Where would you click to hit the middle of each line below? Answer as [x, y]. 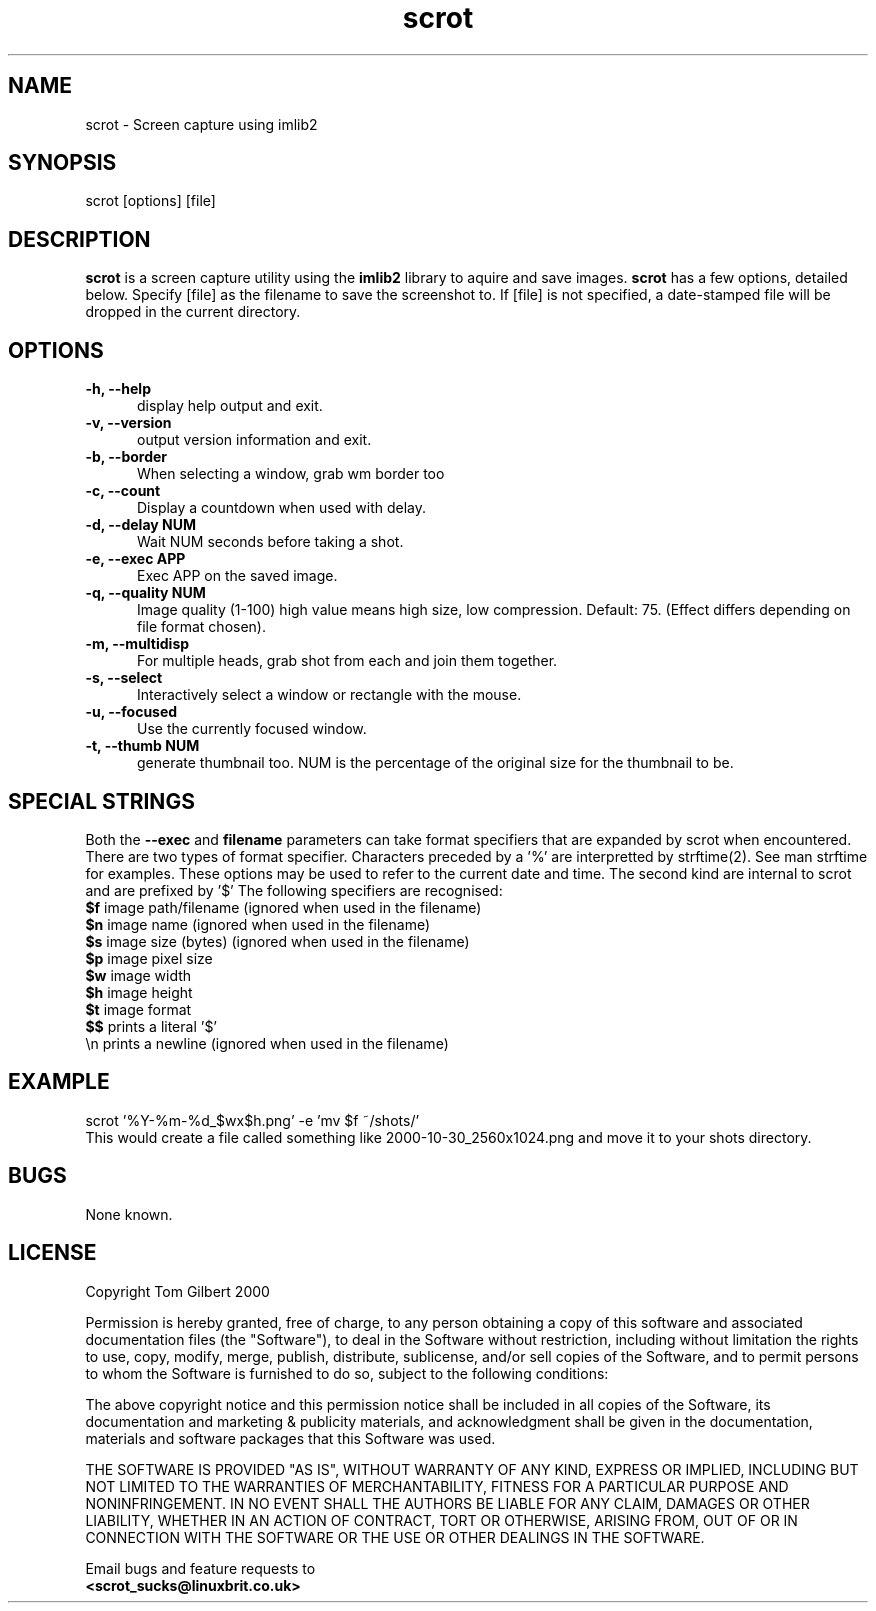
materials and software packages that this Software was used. [290, 1438]
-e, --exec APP [135, 559]
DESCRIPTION [79, 239]
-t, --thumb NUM [142, 746]
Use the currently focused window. [252, 729]
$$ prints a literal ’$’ [151, 1026]
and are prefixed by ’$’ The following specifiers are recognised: [294, 890]
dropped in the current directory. [193, 312]
